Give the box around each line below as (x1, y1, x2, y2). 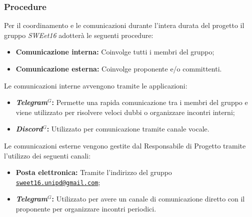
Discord (15, 123, 43, 134)
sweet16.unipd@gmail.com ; (15, 176, 100, 187)
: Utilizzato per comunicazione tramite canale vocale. (46, 123, 209, 134)
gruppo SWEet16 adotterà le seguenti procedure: (4, 29, 153, 40)
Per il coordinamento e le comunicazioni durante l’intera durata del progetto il (4, 20, 244, 30)
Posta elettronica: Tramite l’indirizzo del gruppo (15, 167, 172, 177)
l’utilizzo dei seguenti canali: (4, 150, 91, 160)
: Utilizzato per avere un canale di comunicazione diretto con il (51, 193, 245, 204)
